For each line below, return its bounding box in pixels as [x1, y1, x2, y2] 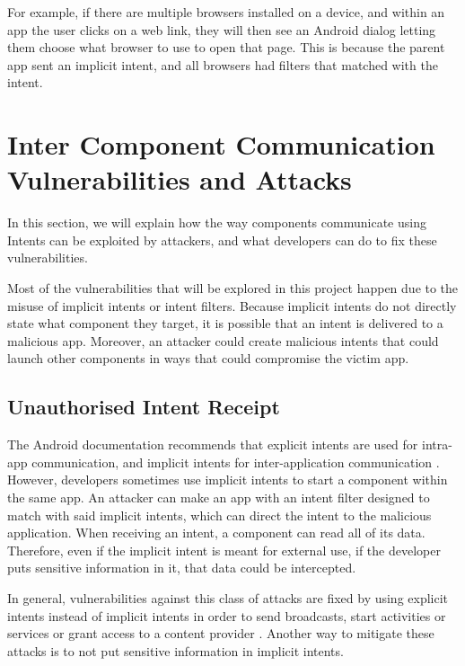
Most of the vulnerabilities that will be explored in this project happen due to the [7, 279, 459, 297]
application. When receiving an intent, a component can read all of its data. [7, 523, 426, 542]
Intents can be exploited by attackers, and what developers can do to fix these [7, 230, 437, 249]
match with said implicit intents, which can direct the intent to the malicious [7, 505, 432, 524]
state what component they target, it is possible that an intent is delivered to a [7, 314, 443, 333]
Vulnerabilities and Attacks [7, 161, 352, 198]
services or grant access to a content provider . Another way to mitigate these [7, 624, 434, 643]
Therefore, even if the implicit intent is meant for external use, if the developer [7, 540, 441, 559]
